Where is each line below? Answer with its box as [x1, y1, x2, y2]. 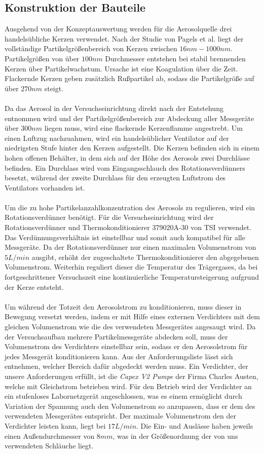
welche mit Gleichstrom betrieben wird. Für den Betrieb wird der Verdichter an [5, 381, 252, 391]
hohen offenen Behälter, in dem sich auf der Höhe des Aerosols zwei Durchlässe [5, 152, 250, 163]
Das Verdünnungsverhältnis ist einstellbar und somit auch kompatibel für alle [5, 232, 245, 242]
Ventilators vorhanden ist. [5, 182, 85, 193]
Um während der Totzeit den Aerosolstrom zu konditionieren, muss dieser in [5, 301, 242, 312]
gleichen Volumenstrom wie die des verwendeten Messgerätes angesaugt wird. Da [5, 321, 256, 332]
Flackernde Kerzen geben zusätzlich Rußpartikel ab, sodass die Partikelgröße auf [5, 73, 254, 84]
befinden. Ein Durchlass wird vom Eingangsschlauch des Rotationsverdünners [5, 162, 245, 173]
